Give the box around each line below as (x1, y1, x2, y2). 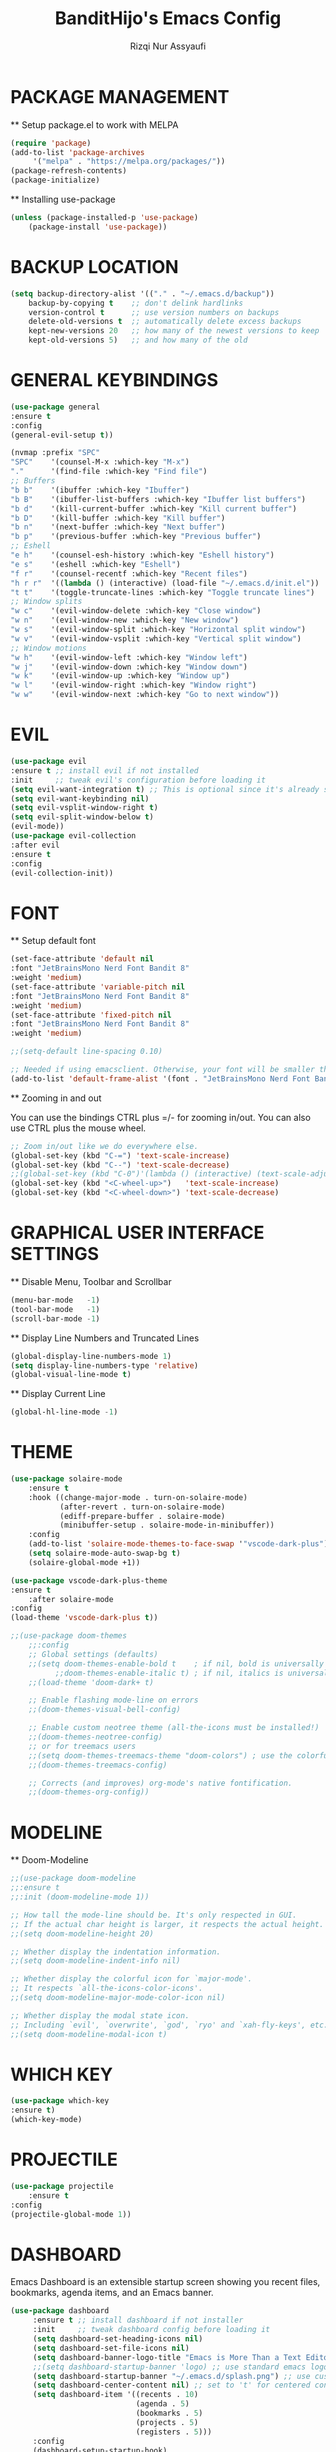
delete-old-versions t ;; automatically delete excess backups (28, 317, 302, 327)
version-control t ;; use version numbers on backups (28, 307, 280, 317)
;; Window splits (10, 597, 83, 607)
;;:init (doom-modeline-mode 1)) (10, 1892, 150, 1902)
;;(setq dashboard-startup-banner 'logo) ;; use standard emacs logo (32, 2362, 329, 2372)
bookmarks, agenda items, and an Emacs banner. (10, 2287, 214, 2299)
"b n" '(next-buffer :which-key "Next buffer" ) (10, 522, 226, 532)
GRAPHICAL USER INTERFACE (10, 1222, 265, 1244)
